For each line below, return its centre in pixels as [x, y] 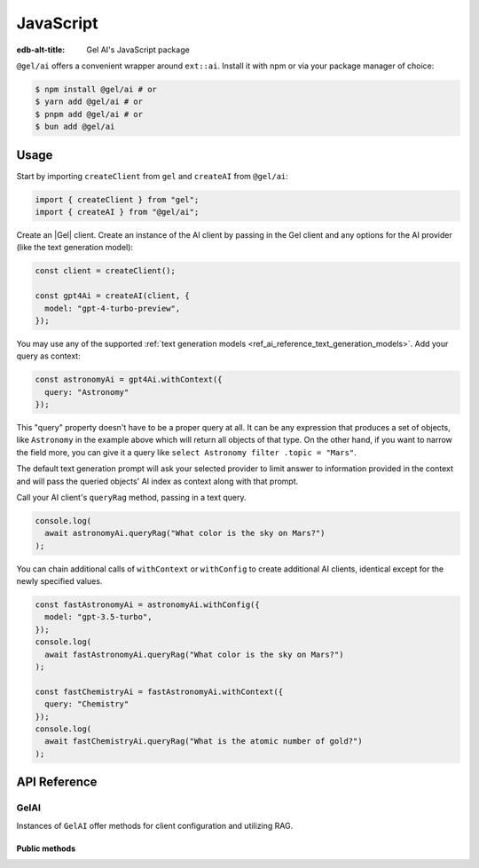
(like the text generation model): [75, 248]
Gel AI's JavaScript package [138, 50]
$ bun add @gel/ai [75, 127]
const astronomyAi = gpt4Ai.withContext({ [129, 380]
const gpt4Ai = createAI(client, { [112, 296]
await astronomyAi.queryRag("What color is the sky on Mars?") [185, 533]
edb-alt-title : [41, 50]
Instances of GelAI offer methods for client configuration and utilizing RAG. [155, 825]
